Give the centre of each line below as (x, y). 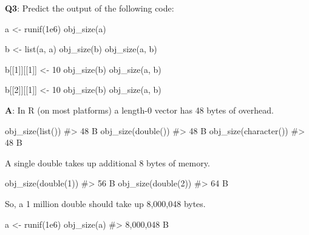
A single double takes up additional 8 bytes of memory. (107, 162)
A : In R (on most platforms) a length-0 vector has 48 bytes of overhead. (139, 110)
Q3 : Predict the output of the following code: (90, 8)
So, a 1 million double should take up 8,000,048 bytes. (105, 203)
